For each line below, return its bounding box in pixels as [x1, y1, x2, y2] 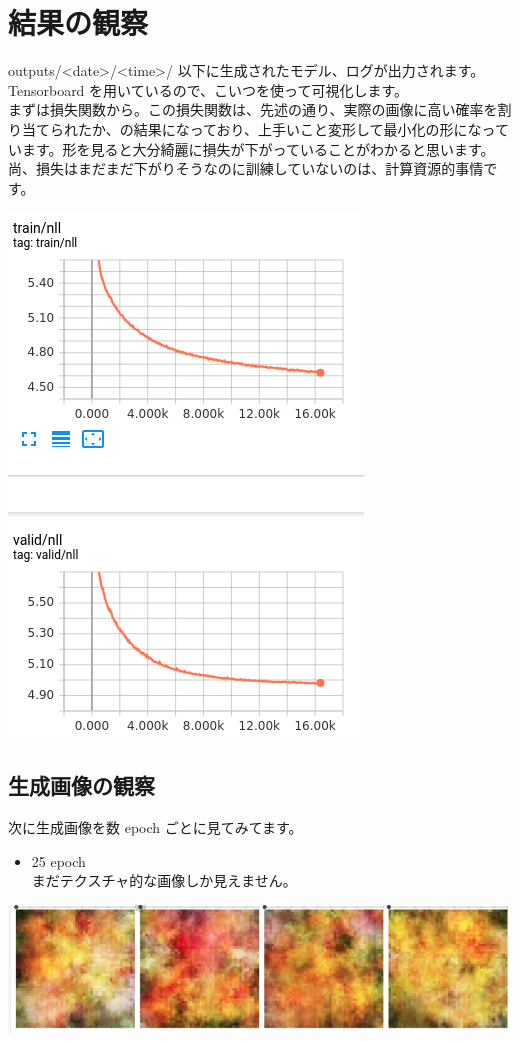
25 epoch [31, 850, 86, 871]
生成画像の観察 [8, 770, 155, 801]
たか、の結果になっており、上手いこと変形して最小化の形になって [77, 118, 509, 139]
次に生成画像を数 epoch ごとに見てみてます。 [8, 817, 303, 838]
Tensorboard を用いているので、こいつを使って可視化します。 [8, 79, 408, 100]
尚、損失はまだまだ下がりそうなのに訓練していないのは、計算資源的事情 [8, 158, 484, 179]
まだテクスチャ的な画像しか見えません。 [31, 870, 297, 891]
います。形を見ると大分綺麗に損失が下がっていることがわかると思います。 [8, 138, 495, 159]
